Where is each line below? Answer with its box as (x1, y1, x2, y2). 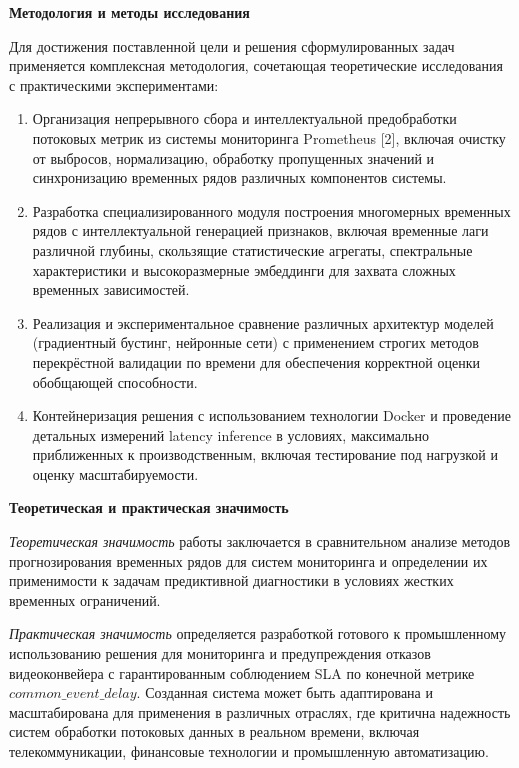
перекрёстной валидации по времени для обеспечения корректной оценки (32, 351, 480, 372)
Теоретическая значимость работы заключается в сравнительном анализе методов (9, 531, 511, 552)
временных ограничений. (9, 589, 161, 610)
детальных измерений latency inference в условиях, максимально (32, 424, 429, 445)
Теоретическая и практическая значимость (9, 497, 289, 518)
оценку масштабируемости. (32, 463, 199, 484)
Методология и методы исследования (9, 2, 250, 22)
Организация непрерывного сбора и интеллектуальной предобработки (32, 108, 457, 129)
